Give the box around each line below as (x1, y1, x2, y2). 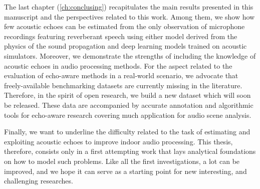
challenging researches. (4, 175, 73, 186)
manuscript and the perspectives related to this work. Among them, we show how (4, 11, 255, 22)
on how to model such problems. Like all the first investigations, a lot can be (4, 155, 240, 166)
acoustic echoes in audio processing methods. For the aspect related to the (4, 60, 232, 71)
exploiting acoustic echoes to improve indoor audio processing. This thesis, (4, 136, 233, 146)
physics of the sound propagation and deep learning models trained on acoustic (4, 41, 247, 51)
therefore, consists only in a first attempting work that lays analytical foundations (4, 146, 256, 156)
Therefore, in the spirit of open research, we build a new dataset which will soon (4, 90, 251, 100)
